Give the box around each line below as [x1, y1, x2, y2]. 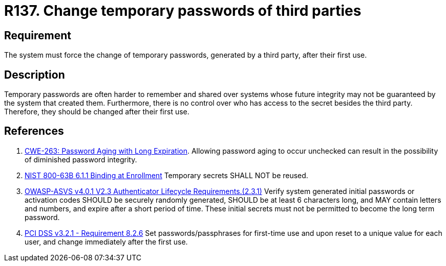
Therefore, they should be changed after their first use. [4, 107, 189, 116]
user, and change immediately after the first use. [25, 237, 188, 246]
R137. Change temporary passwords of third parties [4, 2, 362, 19]
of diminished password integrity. [25, 155, 137, 164]
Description [4, 68, 65, 81]
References [4, 125, 64, 138]
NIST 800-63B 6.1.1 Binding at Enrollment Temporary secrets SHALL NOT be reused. [25, 171, 308, 180]
